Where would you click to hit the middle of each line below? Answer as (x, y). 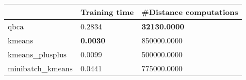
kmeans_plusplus (37, 54)
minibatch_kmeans (40, 68)
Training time (107, 12)
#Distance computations (190, 12)
